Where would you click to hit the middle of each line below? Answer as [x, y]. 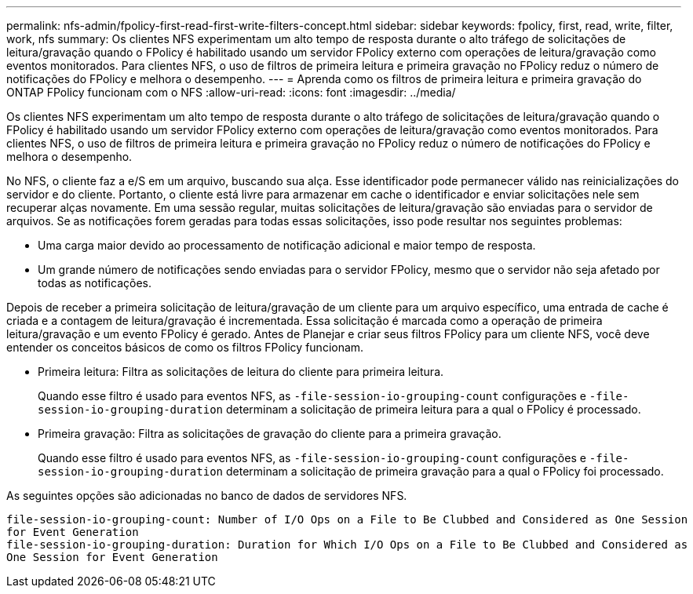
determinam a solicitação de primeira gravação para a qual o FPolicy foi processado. [445, 471]
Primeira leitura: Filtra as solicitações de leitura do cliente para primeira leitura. [241, 372]
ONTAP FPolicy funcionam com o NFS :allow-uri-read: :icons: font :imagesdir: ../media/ [231, 92]
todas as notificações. [95, 283]
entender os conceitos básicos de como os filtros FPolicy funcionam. [185, 347]
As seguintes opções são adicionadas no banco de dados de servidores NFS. [207, 496]
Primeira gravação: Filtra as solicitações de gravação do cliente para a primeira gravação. [270, 434]
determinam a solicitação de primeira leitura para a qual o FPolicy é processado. [433, 409]
